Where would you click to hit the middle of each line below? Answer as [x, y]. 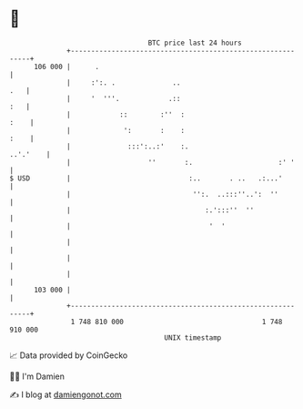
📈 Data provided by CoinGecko [69, 355]
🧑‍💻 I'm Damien [37, 376]
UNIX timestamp [193, 337]
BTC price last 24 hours [195, 43]
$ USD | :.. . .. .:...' [146, 178]
